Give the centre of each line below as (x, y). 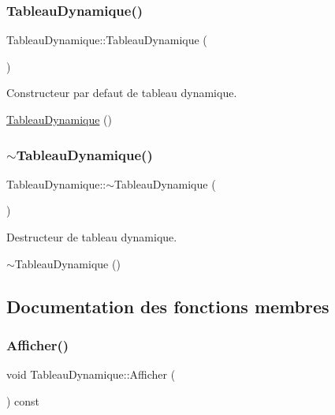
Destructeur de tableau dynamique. (92, 237)
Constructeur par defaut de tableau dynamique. (122, 93)
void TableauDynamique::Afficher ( (91, 374)
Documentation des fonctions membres (168, 306)
